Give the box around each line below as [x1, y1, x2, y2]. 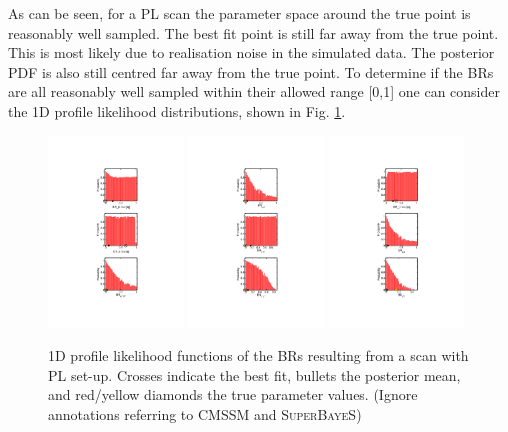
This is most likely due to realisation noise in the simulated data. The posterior [8, 42, 495, 63]
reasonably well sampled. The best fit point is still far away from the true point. [8, 22, 499, 43]
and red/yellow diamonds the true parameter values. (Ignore [48, 384, 418, 405]
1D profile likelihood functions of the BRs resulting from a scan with [48, 345, 469, 366]
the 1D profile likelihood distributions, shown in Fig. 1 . [8, 100, 346, 121]
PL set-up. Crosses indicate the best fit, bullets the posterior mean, [48, 364, 461, 385]
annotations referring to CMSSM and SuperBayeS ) [48, 403, 362, 424]
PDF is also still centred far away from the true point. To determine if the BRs [8, 61, 494, 82]
